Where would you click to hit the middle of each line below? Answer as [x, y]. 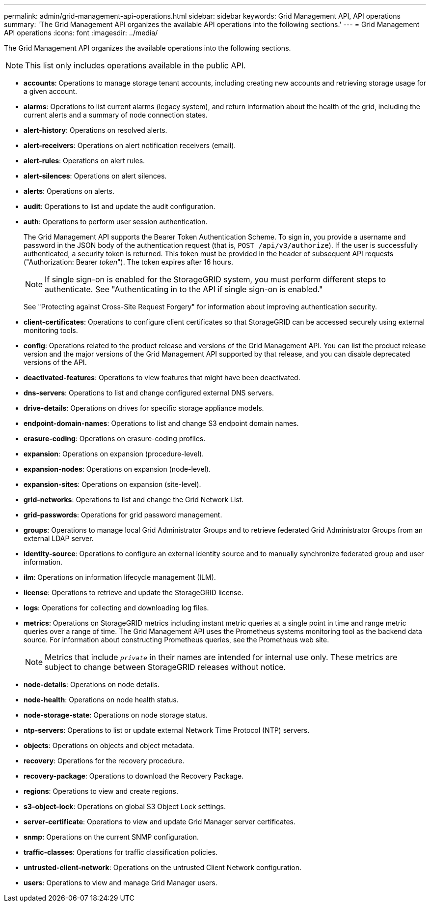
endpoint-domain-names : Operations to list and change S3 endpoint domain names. [161, 423]
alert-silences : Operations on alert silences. [95, 176]
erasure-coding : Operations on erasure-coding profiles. [115, 438]
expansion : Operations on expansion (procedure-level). [114, 454]
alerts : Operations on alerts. [69, 191]
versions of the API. [55, 362]
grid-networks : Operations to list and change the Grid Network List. [134, 499]
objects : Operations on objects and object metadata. [109, 745]
